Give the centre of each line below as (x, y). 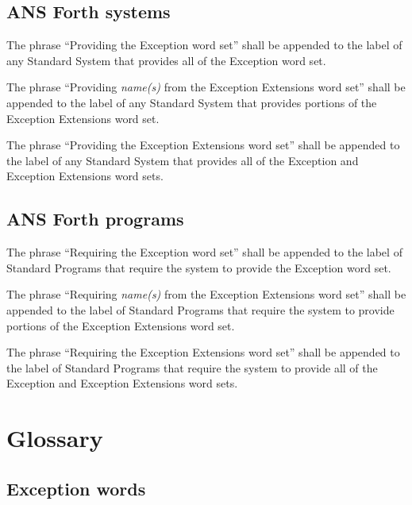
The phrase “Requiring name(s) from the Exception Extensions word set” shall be (206, 294)
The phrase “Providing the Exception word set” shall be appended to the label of (204, 45)
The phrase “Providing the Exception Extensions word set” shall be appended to (203, 145)
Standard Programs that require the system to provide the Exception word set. (199, 267)
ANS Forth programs (95, 219)
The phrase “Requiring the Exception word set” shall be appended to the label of (204, 252)
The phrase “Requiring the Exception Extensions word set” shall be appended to (203, 352)
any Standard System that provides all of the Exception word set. (166, 60)
